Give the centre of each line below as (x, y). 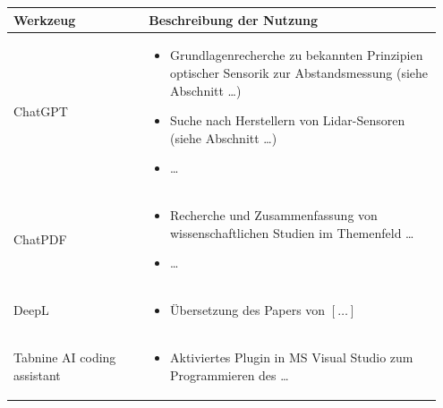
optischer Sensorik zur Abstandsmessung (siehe (299, 72)
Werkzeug (45, 19)
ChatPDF (40, 238)
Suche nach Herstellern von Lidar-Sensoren (287, 120)
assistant (37, 374)
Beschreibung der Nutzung (233, 19)
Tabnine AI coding (65, 357)
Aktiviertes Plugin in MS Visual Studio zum (291, 357)
